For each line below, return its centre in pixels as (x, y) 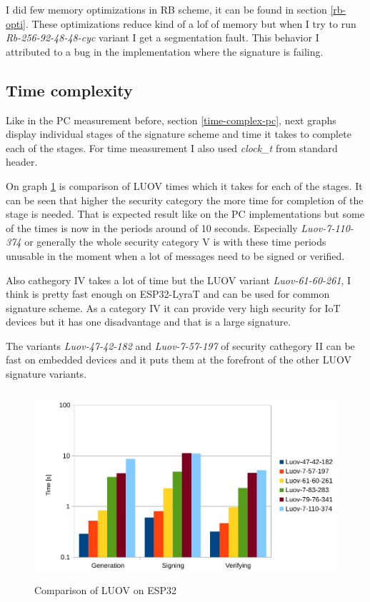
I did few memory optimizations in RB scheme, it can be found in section (166, 9)
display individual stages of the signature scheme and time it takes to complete (179, 134)
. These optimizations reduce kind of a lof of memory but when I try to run (191, 23)
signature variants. (46, 374)
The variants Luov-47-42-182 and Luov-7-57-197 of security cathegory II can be (180, 345)
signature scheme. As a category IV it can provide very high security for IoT (173, 307)
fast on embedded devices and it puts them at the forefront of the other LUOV (179, 360)
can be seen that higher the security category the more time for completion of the (185, 200)
